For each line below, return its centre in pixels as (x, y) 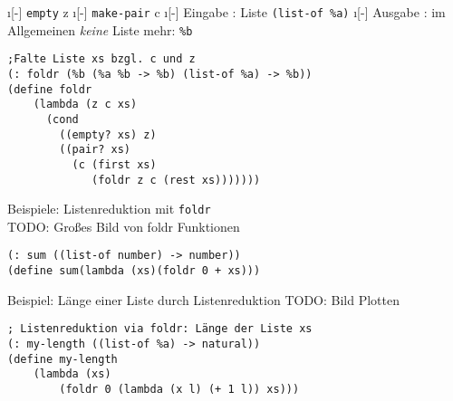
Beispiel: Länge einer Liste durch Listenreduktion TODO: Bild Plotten (204, 299)
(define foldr (50, 89)
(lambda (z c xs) (85, 105)
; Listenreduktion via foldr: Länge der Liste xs (160, 329)
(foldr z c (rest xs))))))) (176, 180)
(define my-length (63, 359)
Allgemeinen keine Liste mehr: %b (100, 29)
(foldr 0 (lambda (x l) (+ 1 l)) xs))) (179, 389)
